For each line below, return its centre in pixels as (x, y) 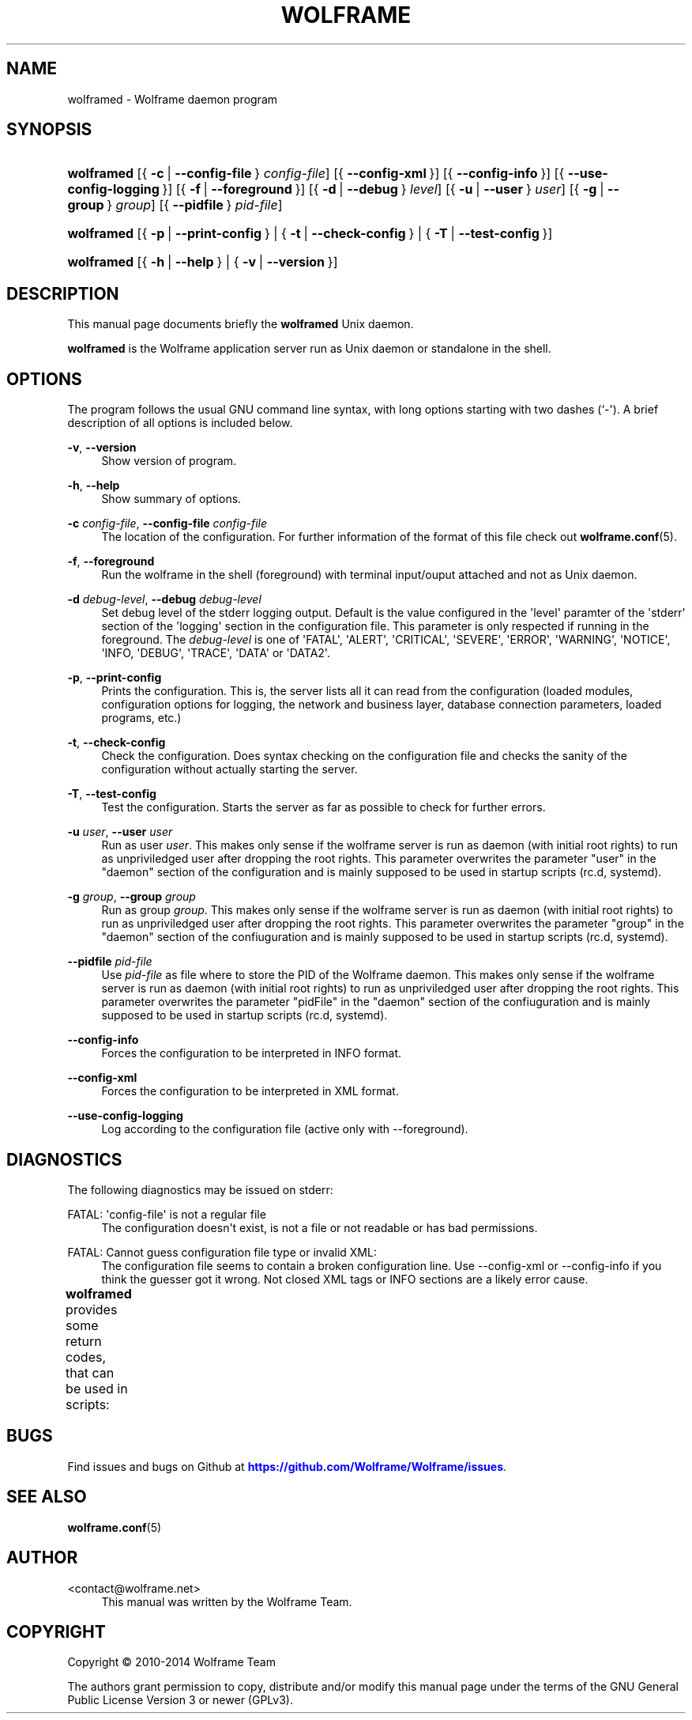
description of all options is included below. (180, 423)
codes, (86, 1357)
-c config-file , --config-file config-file (167, 524)
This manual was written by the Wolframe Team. (227, 1601)
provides (92, 1309)
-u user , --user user (120, 832)
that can (90, 1372)
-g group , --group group (132, 897)
